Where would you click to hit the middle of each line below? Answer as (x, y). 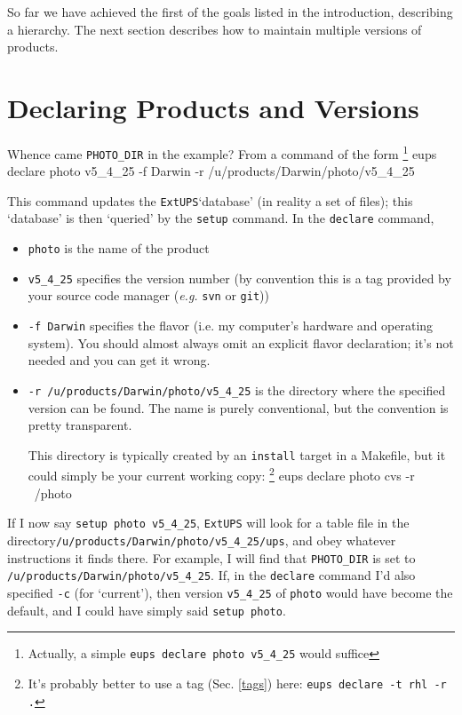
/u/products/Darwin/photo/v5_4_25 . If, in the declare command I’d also (211, 575)
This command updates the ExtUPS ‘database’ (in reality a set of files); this (210, 200)
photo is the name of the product (119, 248)
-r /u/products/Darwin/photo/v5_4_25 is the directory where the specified (237, 389)
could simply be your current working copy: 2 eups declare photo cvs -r (221, 474)
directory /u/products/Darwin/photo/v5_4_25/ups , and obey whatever (202, 540)
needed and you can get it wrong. (119, 360)
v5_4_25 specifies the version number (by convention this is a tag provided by (239, 278)
